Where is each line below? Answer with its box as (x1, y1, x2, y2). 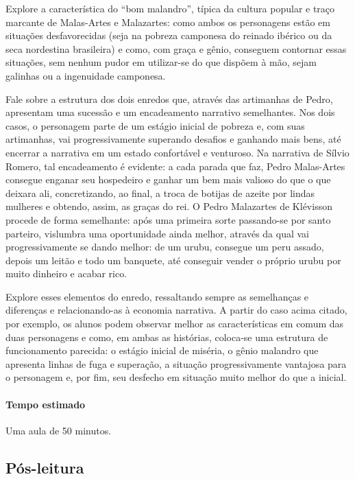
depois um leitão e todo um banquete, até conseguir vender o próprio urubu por (5, 253, 341, 267)
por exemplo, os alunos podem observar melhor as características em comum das (5, 316, 344, 331)
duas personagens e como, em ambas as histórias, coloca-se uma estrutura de (5, 329, 328, 344)
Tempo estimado (5, 397, 86, 411)
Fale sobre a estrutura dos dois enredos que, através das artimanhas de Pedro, (5, 91, 333, 106)
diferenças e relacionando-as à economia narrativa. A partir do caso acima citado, (5, 303, 347, 317)
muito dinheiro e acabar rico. (5, 266, 127, 281)
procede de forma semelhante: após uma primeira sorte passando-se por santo (5, 212, 331, 226)
